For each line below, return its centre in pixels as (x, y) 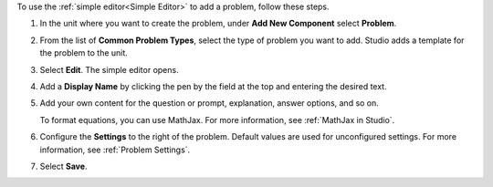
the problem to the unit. (84, 53)
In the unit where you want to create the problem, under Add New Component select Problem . (218, 24)
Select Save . (63, 166)
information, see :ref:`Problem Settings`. (115, 150)
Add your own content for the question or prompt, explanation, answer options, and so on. (209, 103)
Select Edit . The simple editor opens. (109, 69)
